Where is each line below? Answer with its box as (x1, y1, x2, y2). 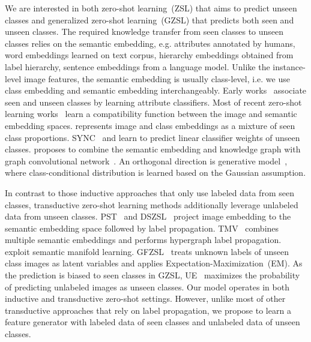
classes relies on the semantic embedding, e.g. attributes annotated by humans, (5, 37, 295, 49)
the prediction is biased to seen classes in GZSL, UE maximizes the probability (5, 269, 300, 281)
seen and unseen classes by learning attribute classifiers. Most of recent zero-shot (5, 95, 302, 108)
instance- (273, 60, 306, 73)
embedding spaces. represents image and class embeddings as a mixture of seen (5, 119, 295, 131)
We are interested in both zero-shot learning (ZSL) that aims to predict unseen (5, 2, 297, 14)
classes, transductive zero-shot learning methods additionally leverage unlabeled (5, 198, 298, 211)
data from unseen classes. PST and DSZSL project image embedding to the (5, 210, 291, 223)
